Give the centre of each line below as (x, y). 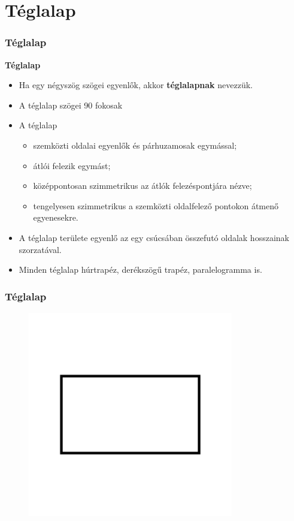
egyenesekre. (56, 217)
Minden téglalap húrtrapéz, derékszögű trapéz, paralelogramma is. (140, 269)
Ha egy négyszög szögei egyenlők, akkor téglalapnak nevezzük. (136, 85)
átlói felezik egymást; (72, 165)
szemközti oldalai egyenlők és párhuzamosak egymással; (135, 145)
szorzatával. (40, 249)
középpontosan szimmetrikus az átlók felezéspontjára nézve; (143, 186)
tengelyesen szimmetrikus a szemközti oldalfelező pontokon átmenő (156, 205)
